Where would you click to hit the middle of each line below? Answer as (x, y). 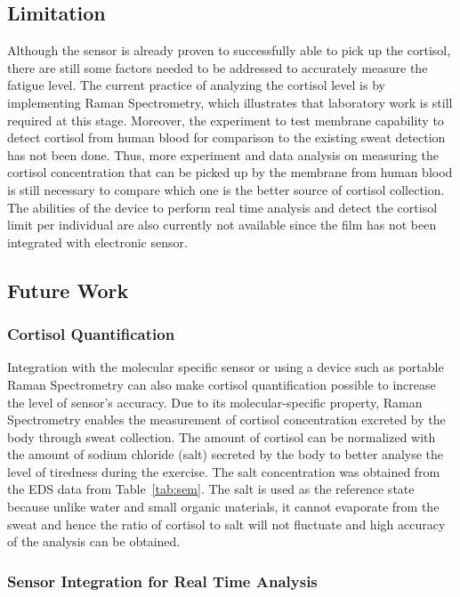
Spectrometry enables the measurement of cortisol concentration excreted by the (226, 420)
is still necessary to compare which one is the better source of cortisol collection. (226, 189)
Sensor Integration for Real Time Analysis (162, 581)
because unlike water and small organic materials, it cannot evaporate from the (223, 507)
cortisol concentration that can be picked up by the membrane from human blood (230, 172)
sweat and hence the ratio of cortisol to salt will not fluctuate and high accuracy (226, 524)
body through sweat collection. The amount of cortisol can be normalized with (222, 436)
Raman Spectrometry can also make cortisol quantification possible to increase (222, 384)
